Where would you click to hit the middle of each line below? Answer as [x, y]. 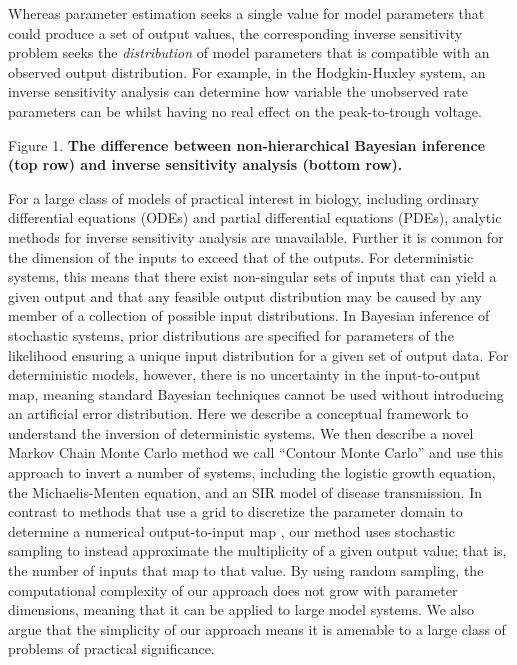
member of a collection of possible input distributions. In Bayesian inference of [249, 315]
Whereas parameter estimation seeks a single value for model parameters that [246, 13]
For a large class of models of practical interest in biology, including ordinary [243, 197]
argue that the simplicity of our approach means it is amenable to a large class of [257, 628]
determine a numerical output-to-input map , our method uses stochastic [231, 530]
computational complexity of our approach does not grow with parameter [233, 589]
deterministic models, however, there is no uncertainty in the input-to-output [244, 374]
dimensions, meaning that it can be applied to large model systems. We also [241, 609]
